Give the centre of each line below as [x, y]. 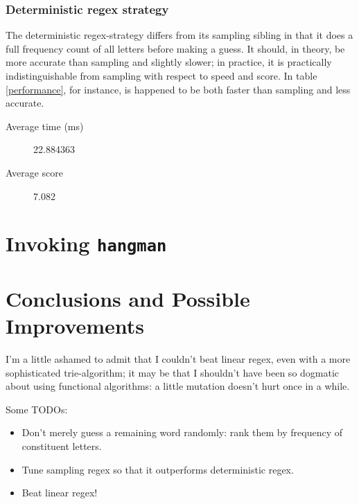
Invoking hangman [86, 243]
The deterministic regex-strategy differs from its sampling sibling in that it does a [179, 35]
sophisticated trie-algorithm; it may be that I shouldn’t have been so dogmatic [173, 372]
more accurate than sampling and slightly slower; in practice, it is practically [169, 62]
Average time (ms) [45, 126]
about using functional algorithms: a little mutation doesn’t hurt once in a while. [178, 386]
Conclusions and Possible [128, 298]
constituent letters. [62, 445]
